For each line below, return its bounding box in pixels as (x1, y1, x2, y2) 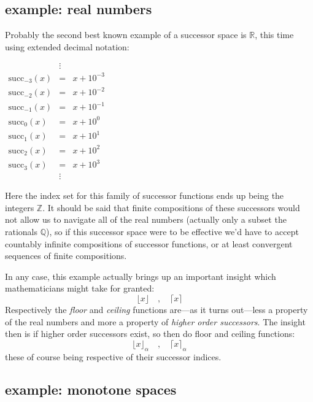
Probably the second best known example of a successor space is (5, 28, 247, 41)
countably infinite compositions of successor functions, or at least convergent (5, 237, 293, 250)
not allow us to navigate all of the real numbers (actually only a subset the (5, 213, 287, 226)
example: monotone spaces (5, 380, 177, 399)
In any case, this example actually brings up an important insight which (5, 269, 276, 282)
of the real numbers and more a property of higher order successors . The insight (5, 315, 306, 328)
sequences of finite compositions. (5, 249, 127, 262)
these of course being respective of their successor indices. (5, 350, 222, 363)
